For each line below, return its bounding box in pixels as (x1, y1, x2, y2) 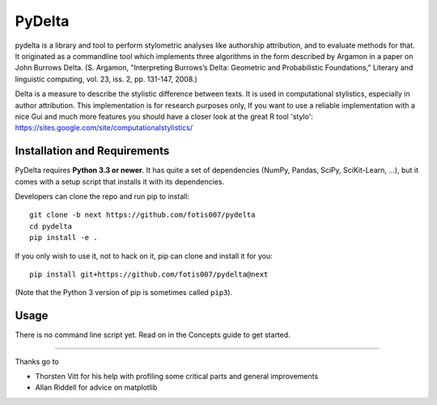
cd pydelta (29, 221, 73, 230)
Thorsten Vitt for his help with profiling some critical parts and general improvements (35, 372, 319, 381)
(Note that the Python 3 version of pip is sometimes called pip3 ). (15, 288, 233, 297)
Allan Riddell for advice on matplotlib (35, 382, 158, 392)
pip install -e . (29, 233, 98, 243)
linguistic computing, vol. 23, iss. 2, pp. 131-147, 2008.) (15, 74, 197, 84)
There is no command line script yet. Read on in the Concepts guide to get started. (15, 330, 291, 340)
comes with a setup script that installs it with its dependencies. (15, 176, 225, 186)
